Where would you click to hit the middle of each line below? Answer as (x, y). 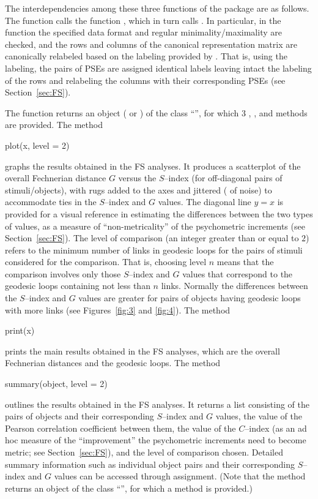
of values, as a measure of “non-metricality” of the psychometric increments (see (155, 226)
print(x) (20, 330)
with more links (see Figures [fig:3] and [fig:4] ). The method (118, 310)
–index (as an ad (276, 428)
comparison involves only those (63, 273)
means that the (245, 262)
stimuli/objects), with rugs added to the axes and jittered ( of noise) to (139, 189)
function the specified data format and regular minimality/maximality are (143, 32)
